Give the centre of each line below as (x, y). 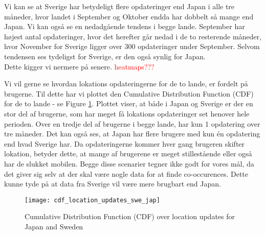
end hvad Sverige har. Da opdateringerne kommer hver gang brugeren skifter (125, 143)
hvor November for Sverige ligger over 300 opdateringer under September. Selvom (132, 46)
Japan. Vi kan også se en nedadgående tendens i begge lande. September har (125, 26)
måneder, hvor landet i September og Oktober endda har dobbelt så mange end (129, 16)
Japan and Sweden (54, 226)
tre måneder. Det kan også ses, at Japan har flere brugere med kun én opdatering (132, 134)
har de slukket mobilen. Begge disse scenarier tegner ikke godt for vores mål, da (129, 163)
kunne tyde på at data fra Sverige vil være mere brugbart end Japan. (113, 184)
